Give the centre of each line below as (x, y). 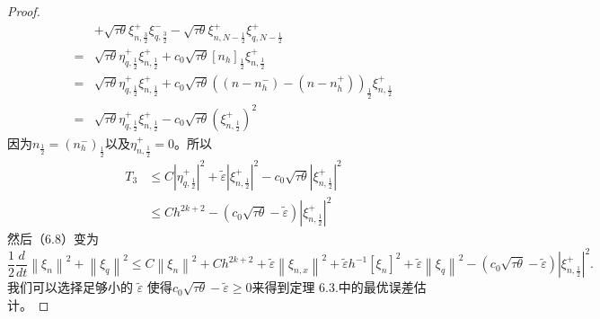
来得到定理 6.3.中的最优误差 (333, 287)
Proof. (24, 11)
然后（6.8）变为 (53, 239)
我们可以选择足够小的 (70, 287)
